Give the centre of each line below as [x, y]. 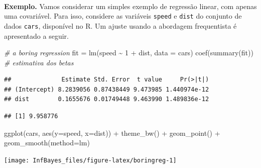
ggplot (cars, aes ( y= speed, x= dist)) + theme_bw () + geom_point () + [112, 133]
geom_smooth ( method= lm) [47, 143]
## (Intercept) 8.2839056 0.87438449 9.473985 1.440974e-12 [107, 89]
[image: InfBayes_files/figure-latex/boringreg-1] [90, 160]
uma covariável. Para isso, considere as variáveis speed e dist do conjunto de [123, 16]
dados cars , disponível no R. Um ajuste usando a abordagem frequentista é [120, 25]
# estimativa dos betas [39, 62]
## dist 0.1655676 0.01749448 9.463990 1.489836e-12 [107, 99]
